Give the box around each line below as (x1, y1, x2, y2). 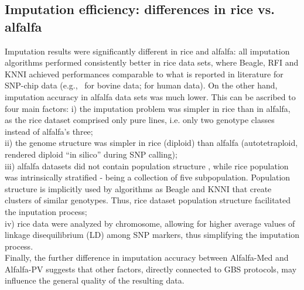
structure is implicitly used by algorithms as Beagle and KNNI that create (5, 182, 272, 195)
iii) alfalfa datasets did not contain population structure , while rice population (5, 159, 289, 172)
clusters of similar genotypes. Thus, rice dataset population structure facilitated (5, 194, 291, 206)
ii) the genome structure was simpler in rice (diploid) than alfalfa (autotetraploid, (5, 137, 298, 149)
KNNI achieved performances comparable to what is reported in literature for (5, 67, 283, 80)
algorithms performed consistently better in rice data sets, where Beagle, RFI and (5, 56, 299, 69)
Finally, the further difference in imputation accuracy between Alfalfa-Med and (5, 251, 289, 264)
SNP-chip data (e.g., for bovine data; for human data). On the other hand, (5, 79, 278, 91)
